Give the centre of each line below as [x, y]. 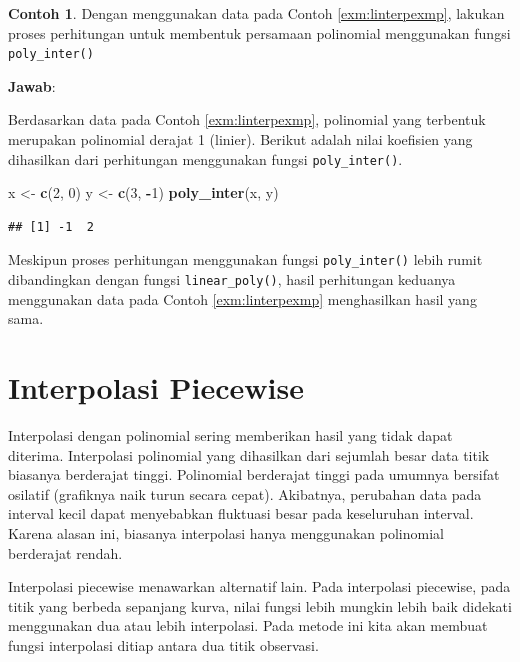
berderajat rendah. [65, 552]
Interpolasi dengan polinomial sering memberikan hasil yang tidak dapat [230, 435]
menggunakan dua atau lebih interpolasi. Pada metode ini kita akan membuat [248, 625]
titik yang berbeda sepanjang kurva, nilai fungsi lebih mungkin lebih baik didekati [260, 605]
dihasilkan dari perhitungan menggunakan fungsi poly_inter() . [205, 158]
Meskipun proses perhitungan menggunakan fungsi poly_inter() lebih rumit [245, 259]
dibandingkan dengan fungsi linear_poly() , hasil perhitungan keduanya [232, 279]
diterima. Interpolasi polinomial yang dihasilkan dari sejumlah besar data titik [249, 454]
